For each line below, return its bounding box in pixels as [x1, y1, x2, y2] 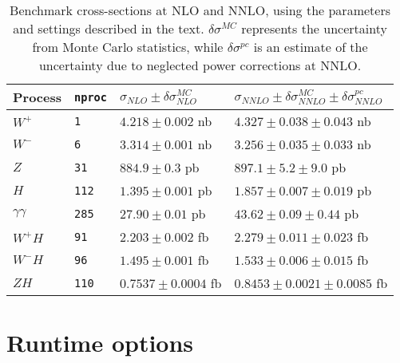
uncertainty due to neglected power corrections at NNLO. [38, 56, 362, 74]
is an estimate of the [253, 37, 368, 56]
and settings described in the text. [13, 19, 204, 37]
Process [13, 88, 62, 106]
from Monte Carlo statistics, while [32, 37, 224, 56]
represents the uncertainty [241, 19, 387, 37]
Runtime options [6, 326, 194, 359]
